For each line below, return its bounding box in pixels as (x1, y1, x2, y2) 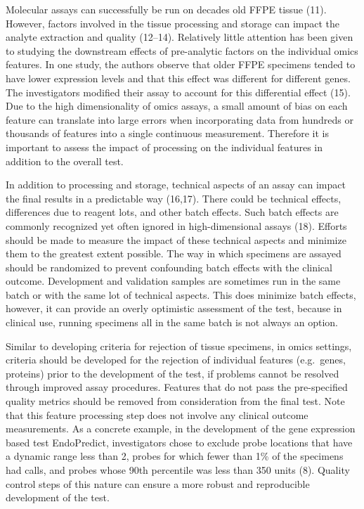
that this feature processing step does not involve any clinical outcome (6, 407, 308, 422)
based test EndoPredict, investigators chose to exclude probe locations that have (6, 434, 353, 449)
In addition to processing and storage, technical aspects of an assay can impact (6, 177, 346, 192)
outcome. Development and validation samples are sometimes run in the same (6, 273, 341, 288)
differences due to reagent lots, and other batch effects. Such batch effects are (6, 205, 339, 219)
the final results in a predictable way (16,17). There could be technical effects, (6, 191, 342, 205)
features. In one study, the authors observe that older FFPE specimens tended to (6, 57, 356, 72)
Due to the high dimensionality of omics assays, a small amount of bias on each (6, 98, 348, 113)
